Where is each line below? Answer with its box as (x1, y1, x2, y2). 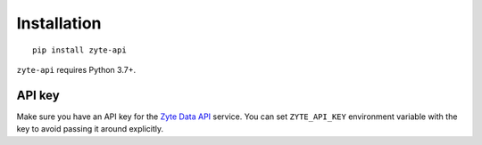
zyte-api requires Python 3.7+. (16, 64, 137, 75)
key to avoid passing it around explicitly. (16, 124, 164, 134)
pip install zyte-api (32, 44, 127, 55)
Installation (16, 13, 102, 33)
